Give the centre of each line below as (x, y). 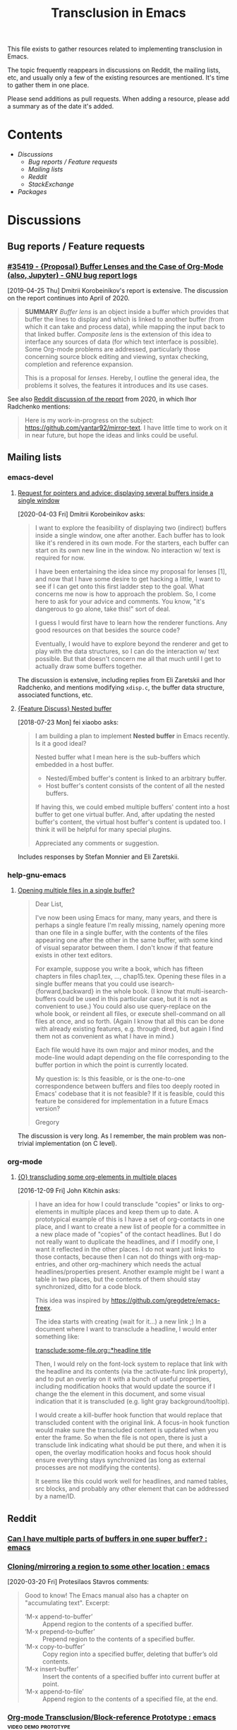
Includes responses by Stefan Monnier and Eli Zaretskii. (98, 857)
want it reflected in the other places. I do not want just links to (125, 1250)
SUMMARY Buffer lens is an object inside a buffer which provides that (127, 311)
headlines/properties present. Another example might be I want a (129, 1272)
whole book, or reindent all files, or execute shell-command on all (130, 1013)
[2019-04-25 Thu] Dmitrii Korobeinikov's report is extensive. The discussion (118, 290)
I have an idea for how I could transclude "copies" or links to (123, 1204)
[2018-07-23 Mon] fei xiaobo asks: (68, 722)
